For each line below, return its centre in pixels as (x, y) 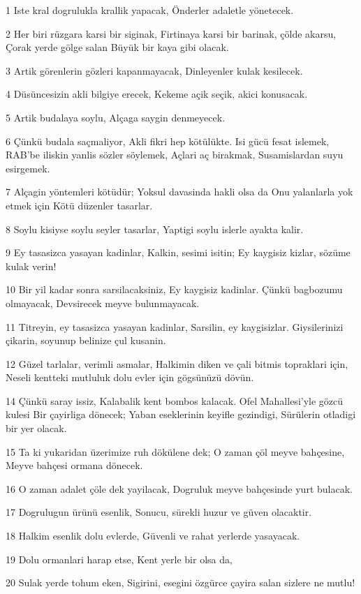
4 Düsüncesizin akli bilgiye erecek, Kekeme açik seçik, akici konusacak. (157, 94)
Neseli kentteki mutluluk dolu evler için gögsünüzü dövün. (130, 377)
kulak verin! (31, 266)
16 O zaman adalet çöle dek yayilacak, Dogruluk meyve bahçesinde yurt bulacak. (179, 488)
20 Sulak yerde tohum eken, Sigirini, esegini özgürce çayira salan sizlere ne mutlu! (180, 582)
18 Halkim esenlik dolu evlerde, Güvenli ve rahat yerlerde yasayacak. (153, 536)
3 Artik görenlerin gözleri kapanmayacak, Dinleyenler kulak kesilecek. (154, 70)
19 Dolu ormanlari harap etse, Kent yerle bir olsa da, (119, 559)
